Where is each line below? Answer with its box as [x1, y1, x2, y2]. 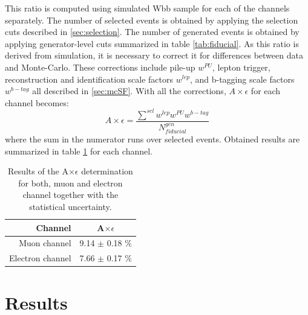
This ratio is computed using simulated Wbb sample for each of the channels [5, 2, 290, 14]
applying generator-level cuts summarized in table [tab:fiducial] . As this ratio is [5, 37, 299, 49]
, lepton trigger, [212, 60, 270, 73]
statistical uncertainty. [29, 200, 112, 212]
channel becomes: [5, 96, 69, 109]
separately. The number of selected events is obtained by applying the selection [5, 13, 298, 26]
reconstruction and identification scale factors [5, 72, 174, 85]
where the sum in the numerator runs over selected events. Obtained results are [5, 132, 300, 145]
